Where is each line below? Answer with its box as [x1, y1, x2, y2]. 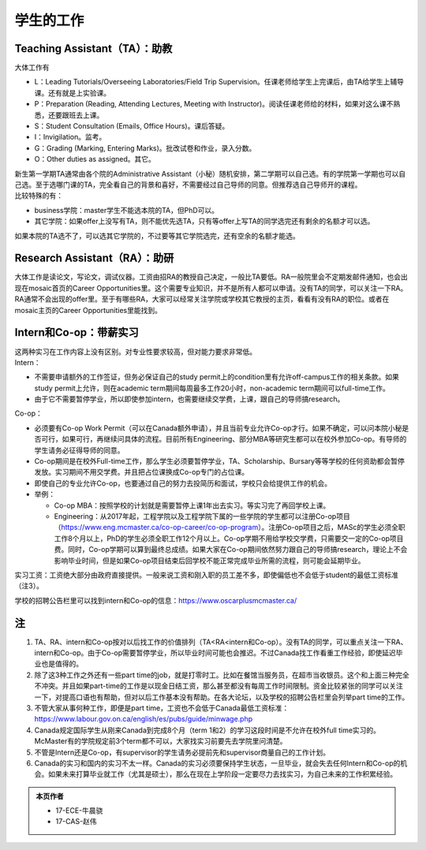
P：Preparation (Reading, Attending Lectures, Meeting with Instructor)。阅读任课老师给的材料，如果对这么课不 [34, 99, 394, 109]
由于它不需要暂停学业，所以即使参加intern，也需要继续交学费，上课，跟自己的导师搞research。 [34, 394, 345, 404]
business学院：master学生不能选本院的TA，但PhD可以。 [34, 205, 219, 214]
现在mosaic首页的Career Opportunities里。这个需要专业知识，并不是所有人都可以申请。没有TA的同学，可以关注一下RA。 [14, 283, 408, 293]
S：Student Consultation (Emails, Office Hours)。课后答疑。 [34, 121, 230, 131]
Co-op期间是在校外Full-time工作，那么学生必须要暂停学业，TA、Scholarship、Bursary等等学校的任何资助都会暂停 [34, 457, 405, 466]
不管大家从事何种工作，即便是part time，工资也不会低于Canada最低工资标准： [34, 703, 290, 713]
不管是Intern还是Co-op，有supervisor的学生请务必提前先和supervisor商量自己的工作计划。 [34, 747, 331, 757]
